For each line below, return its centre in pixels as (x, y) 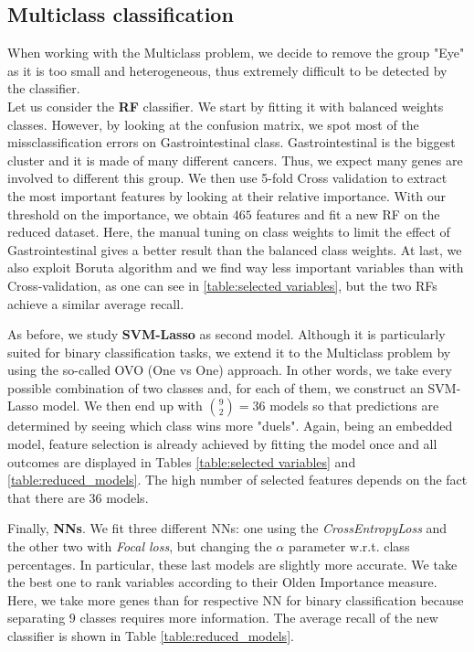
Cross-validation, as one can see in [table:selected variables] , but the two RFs (222, 285)
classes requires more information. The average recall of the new (259, 618)
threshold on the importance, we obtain (118, 214)
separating (37, 618)
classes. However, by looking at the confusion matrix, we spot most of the (213, 124)
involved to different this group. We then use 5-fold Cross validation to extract (227, 178)
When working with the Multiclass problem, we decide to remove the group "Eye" (236, 53)
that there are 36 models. (78, 497)
